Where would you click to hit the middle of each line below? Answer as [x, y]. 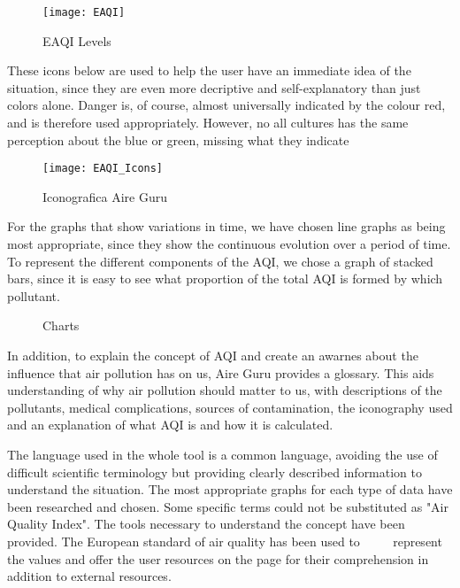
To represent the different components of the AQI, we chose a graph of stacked [220, 261]
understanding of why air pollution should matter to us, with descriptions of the [225, 390]
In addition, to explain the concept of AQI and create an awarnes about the [213, 356]
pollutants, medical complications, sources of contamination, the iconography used [230, 407]
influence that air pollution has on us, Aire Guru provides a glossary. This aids [221, 372]
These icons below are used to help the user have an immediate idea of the [209, 70]
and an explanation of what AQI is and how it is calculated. [170, 425]
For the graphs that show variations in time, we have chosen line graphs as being [226, 226]
